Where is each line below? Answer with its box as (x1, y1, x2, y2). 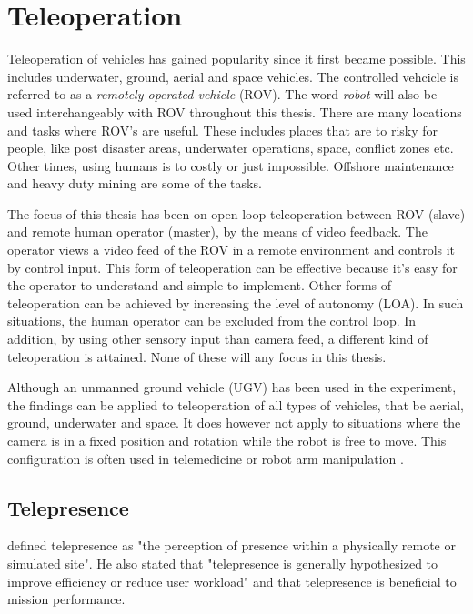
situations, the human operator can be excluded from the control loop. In (7, 311, 417, 330)
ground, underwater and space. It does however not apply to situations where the (7, 413, 461, 432)
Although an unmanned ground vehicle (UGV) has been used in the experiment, (7, 377, 457, 397)
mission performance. (7, 589, 126, 609)
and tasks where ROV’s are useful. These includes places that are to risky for (7, 120, 438, 139)
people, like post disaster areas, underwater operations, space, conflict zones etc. (7, 138, 454, 157)
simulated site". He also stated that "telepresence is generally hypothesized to (7, 553, 438, 572)
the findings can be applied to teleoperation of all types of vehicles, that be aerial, (7, 395, 464, 414)
